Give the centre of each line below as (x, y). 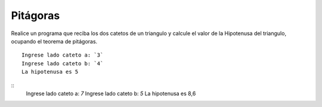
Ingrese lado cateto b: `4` (63, 63)
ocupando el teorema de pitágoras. (54, 41)
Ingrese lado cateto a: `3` (63, 55)
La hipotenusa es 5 (50, 72)
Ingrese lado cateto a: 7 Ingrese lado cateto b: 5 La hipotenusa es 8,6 (111, 93)
